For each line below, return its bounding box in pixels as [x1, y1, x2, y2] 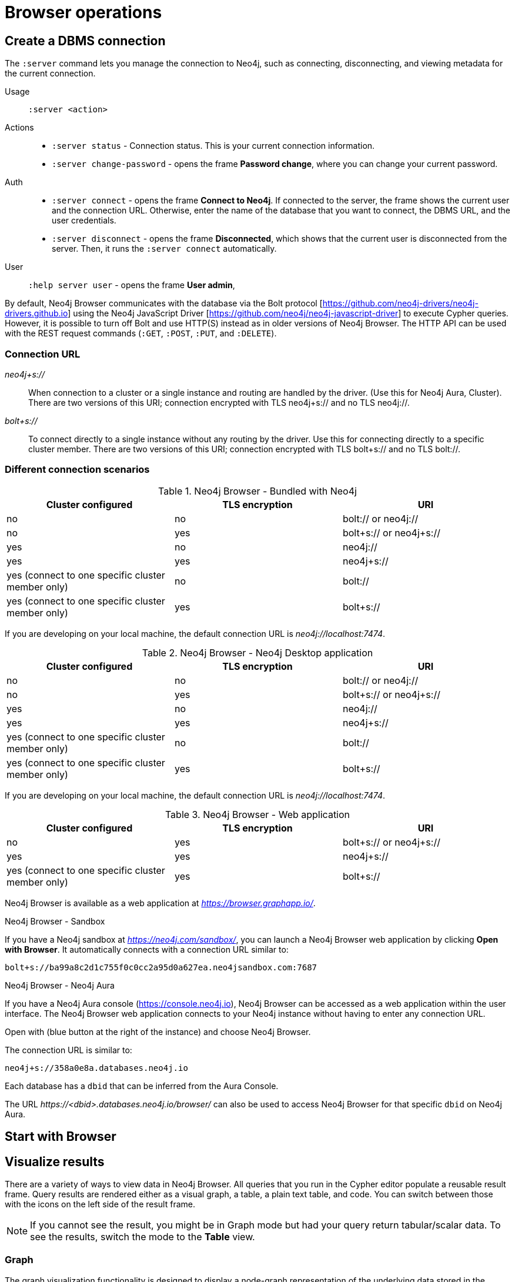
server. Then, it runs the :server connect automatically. [52, 243, 277, 254]
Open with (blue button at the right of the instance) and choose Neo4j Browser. [5, 1026, 311, 1037]
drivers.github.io [5, 308, 68, 319]
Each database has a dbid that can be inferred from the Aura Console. [5, 1080, 279, 1091]
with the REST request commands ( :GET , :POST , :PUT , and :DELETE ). [5, 328, 277, 339]
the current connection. [5, 68, 96, 79]
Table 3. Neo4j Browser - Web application [165, 808, 350, 820]
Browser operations [5, 2, 162, 22]
